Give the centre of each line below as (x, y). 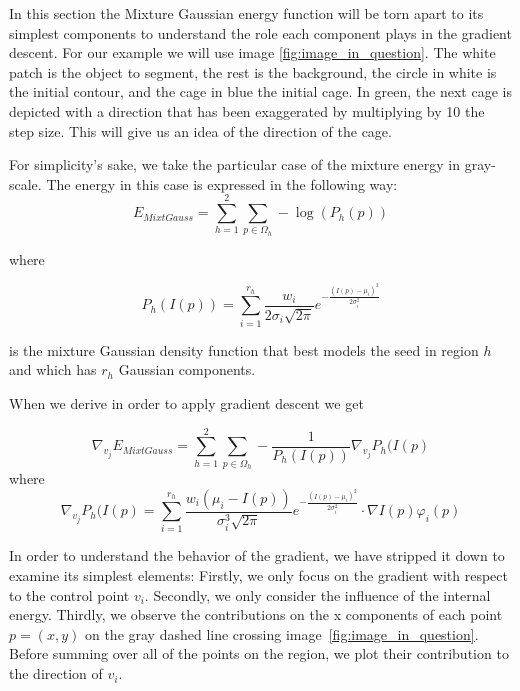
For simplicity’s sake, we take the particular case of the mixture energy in (234, 164)
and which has (53, 369)
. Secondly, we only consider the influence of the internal (317, 594)
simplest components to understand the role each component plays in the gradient (260, 32)
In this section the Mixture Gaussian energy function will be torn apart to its (246, 13)
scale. (25, 183)
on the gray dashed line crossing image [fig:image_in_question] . (281, 633)
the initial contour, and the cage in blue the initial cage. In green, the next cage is (260, 91)
